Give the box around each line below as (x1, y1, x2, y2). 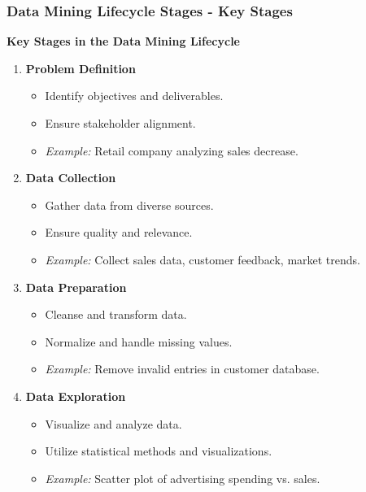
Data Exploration (25, 387, 126, 404)
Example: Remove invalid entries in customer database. (45, 360, 320, 377)
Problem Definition (25, 59, 136, 76)
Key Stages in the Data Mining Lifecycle (7, 33, 240, 50)
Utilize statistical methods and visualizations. (45, 442, 272, 459)
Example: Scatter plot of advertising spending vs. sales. (45, 469, 320, 486)
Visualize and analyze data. (45, 415, 182, 432)
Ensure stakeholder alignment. (45, 115, 196, 131)
